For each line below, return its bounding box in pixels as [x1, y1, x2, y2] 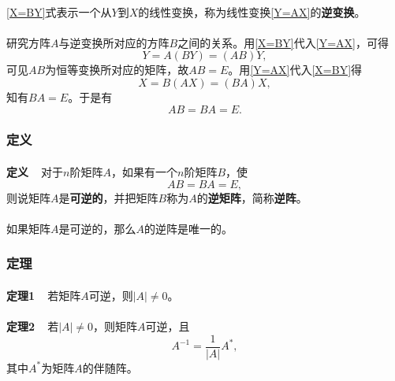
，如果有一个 [111, 164, 178, 179]
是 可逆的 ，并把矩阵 [58, 189, 158, 205]
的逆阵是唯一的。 [144, 220, 233, 236]
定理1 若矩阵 [6, 287, 81, 303]
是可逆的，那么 [58, 220, 136, 236]
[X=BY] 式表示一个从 [6, 3, 112, 20]
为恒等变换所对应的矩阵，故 [45, 61, 189, 78]
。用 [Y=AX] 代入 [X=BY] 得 [228, 61, 363, 78]
